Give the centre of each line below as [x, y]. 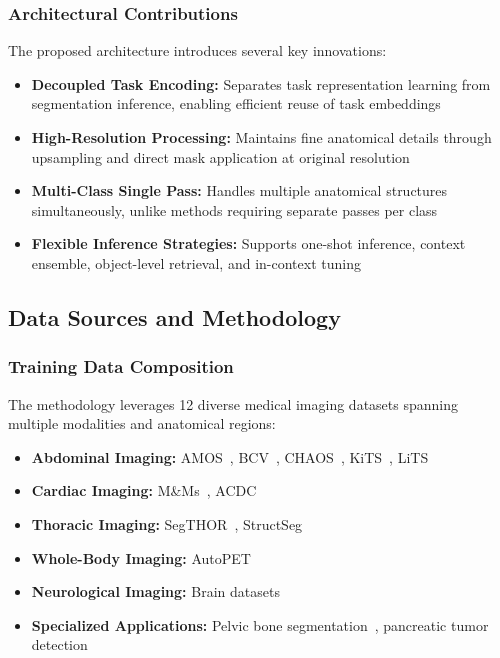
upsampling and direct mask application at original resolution [220, 156]
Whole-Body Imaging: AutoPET [141, 557]
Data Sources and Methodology [174, 316]
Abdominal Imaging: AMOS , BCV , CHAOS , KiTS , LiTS [230, 456]
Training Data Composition [121, 366]
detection [59, 644]
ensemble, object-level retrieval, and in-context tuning [196, 262]
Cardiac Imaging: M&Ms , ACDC [144, 490]
